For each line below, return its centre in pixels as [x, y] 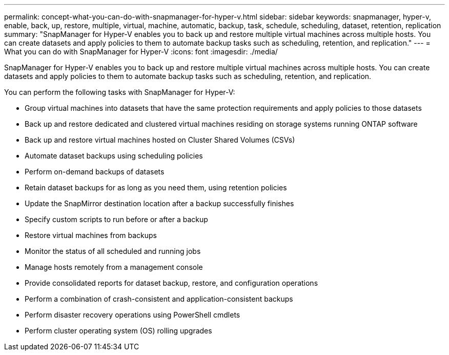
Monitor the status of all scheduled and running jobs [113, 251]
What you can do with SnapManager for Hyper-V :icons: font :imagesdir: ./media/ [141, 52]
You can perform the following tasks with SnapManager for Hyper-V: [120, 92]
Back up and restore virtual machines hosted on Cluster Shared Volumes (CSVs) [160, 140]
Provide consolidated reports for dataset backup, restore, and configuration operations [171, 283]
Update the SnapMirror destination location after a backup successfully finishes [159, 203]
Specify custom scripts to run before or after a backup [116, 219]
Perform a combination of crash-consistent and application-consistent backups [159, 299]
